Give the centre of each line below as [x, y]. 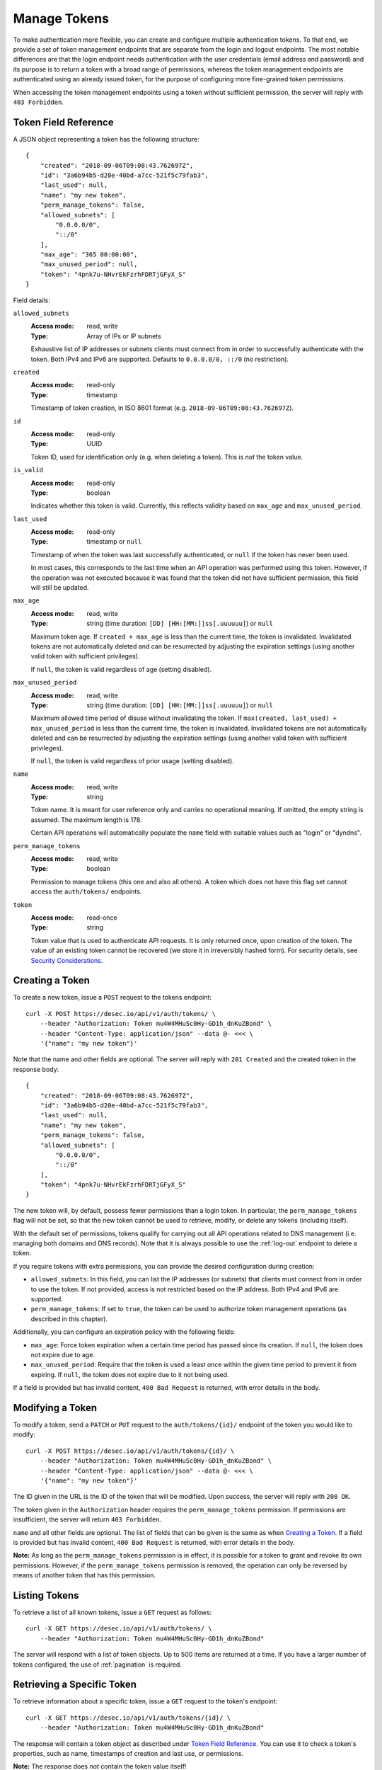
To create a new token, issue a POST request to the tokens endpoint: [112, 998]
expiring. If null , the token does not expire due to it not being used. [130, 1374]
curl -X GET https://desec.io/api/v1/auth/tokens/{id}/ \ [128, 1718]
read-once [102, 918]
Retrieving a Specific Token [75, 1685]
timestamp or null [114, 542]
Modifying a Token [55, 1408]
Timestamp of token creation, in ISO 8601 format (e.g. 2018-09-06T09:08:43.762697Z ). [162, 408]
